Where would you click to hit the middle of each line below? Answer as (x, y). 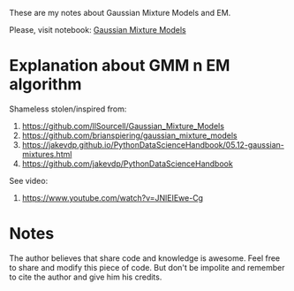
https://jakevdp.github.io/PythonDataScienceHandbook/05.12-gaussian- (153, 144)
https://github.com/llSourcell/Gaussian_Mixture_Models (123, 126)
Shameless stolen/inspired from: (68, 109)
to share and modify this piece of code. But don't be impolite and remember (147, 267)
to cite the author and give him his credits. (86, 277)
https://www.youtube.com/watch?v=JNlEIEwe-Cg (113, 197)
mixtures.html (47, 154)
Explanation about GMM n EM (120, 66)
